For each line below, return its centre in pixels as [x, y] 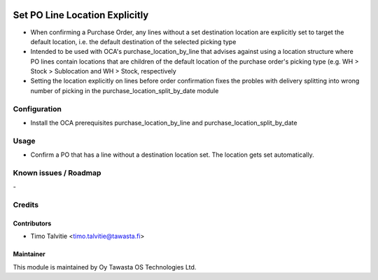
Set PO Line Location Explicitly [81, 15]
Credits [26, 205]
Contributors [32, 223]
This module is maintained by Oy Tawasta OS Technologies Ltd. [105, 267]
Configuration [37, 108]
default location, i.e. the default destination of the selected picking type [133, 41]
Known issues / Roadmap [57, 173]
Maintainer [29, 254]
